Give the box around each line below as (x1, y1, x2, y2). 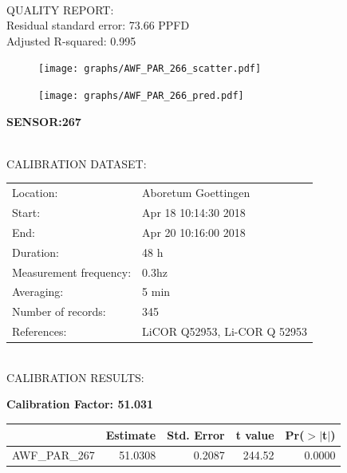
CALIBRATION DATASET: (6, 155, 147, 171)
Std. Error (167, 426, 225, 443)
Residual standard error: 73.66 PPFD (6, 17, 190, 34)
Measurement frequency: (12, 263, 132, 280)
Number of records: (12, 303, 106, 320)
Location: (12, 184, 58, 201)
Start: (12, 204, 41, 221)
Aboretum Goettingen (142, 184, 250, 201)
